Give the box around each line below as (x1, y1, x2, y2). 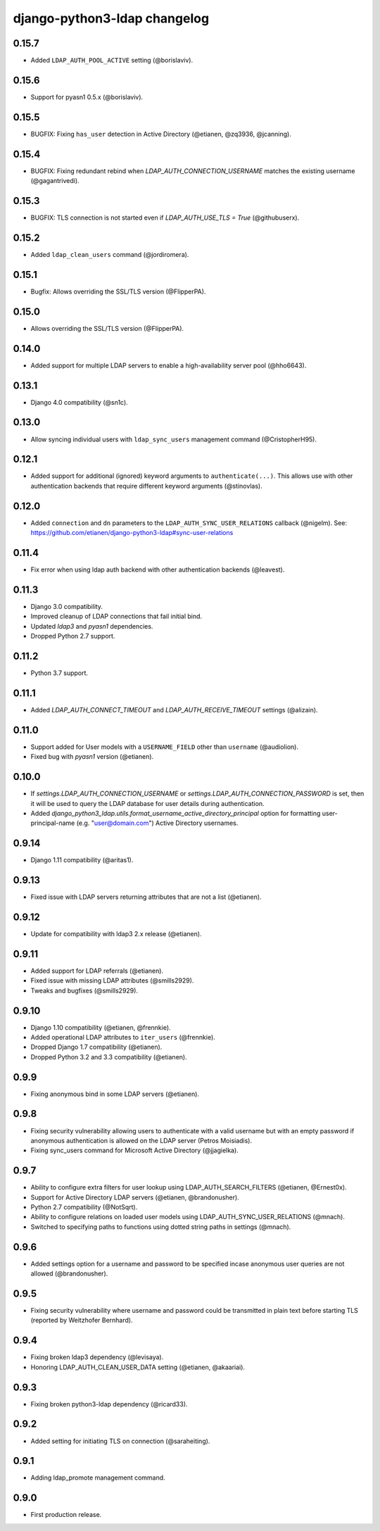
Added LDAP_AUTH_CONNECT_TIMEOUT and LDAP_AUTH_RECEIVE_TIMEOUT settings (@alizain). (30, 705, 318, 714)
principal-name (30, 819, 75, 827)
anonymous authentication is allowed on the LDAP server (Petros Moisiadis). (30, 1136, 253, 1145)
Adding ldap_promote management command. (30, 1473, 165, 1482)
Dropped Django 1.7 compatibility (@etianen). (30, 1042, 163, 1052)
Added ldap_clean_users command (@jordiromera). (30, 250, 189, 258)
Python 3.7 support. (30, 669, 88, 677)
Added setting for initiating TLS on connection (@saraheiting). (30, 1437, 210, 1445)
